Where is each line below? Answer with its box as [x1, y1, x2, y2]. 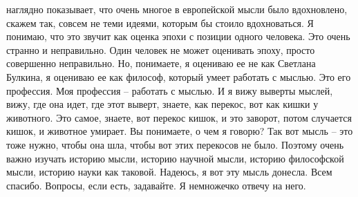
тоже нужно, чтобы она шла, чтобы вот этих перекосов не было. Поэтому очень [6, 137, 344, 151]
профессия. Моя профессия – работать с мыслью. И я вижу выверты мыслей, [6, 83, 333, 97]
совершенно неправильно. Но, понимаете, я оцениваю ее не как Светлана [6, 56, 316, 71]
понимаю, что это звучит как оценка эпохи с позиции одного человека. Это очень [6, 29, 350, 44]
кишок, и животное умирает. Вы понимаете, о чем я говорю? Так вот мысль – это [6, 124, 353, 138]
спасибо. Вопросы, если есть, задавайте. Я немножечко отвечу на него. [6, 178, 306, 192]
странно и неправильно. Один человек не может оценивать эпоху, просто [6, 42, 315, 57]
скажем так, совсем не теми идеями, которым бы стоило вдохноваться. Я [6, 15, 314, 30]
